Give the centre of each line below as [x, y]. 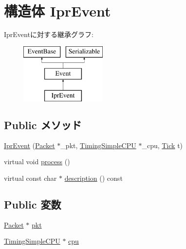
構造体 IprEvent [57, 11]
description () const [93, 178]
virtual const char [30, 178]
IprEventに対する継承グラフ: [49, 34]
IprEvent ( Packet [29, 145]
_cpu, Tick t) [162, 145]
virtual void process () [37, 162]
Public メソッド [43, 125]
